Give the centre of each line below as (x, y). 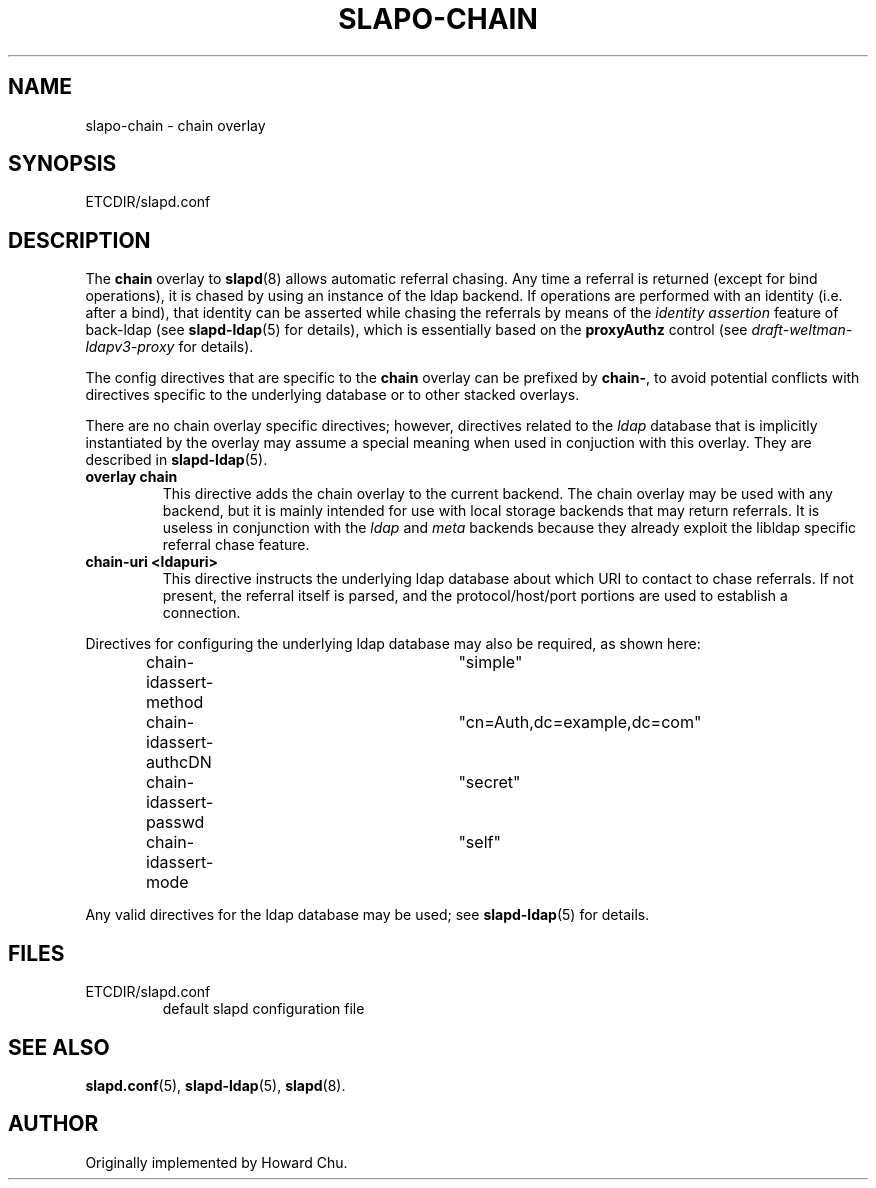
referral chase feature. (236, 545)
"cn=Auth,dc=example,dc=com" (580, 722)
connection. (201, 613)
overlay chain (131, 477)
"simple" (490, 662)
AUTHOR (53, 1124)
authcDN (178, 762)
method (174, 702)
